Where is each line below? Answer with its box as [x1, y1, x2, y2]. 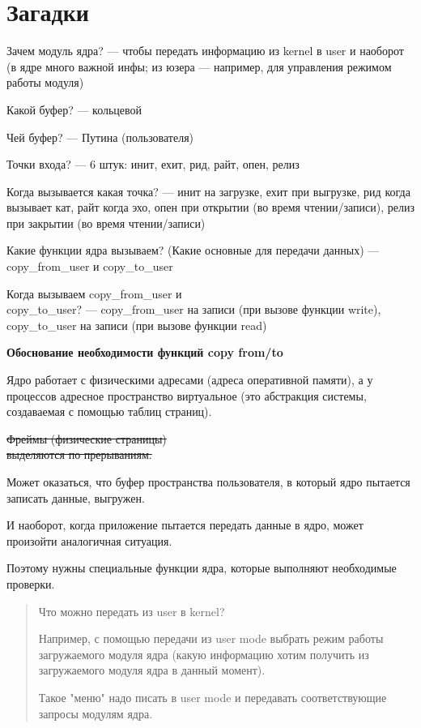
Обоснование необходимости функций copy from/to [6, 344, 283, 361]
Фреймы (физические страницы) [6, 430, 167, 447]
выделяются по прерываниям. [6, 446, 152, 463]
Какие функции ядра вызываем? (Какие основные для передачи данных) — [6, 242, 380, 259]
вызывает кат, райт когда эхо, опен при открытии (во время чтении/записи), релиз [6, 199, 415, 216]
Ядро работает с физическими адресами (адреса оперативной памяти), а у [6, 371, 373, 388]
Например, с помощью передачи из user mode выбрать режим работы [38, 630, 384, 647]
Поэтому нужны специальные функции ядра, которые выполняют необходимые [6, 559, 397, 576]
